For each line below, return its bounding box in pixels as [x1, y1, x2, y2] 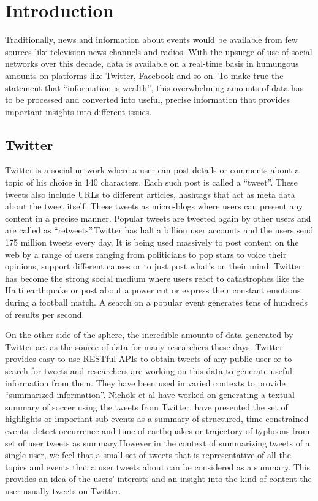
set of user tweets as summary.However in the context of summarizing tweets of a [5, 436, 310, 449]
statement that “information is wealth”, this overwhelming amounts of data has [5, 81, 304, 94]
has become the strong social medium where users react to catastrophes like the [5, 271, 305, 284]
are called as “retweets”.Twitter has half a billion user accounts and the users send [5, 224, 314, 236]
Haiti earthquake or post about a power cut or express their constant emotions [5, 284, 301, 296]
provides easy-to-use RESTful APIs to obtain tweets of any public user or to [5, 352, 292, 365]
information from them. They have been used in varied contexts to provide [5, 376, 286, 389]
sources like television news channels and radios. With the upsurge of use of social [5, 45, 312, 58]
